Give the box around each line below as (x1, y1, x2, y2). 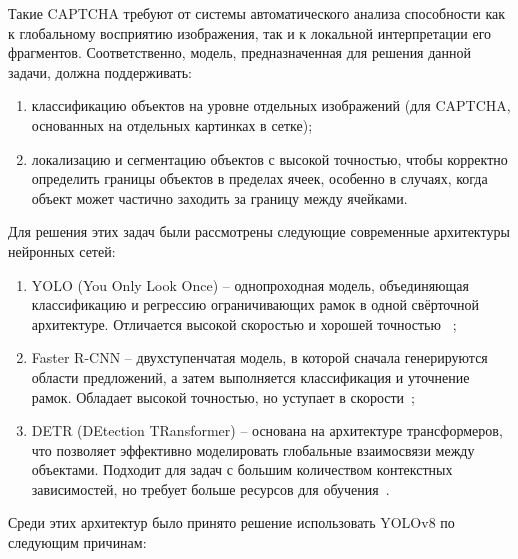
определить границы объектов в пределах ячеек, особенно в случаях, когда (31, 168, 488, 189)
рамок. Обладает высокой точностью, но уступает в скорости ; (31, 386, 415, 407)
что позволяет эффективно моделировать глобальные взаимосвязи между (31, 439, 475, 460)
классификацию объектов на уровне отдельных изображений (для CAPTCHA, (31, 95, 511, 116)
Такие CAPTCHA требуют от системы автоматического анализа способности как (8, 3, 506, 23)
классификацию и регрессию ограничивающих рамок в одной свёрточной (31, 294, 480, 315)
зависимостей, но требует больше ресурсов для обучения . (31, 478, 390, 499)
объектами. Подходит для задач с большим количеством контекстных (31, 459, 453, 480)
